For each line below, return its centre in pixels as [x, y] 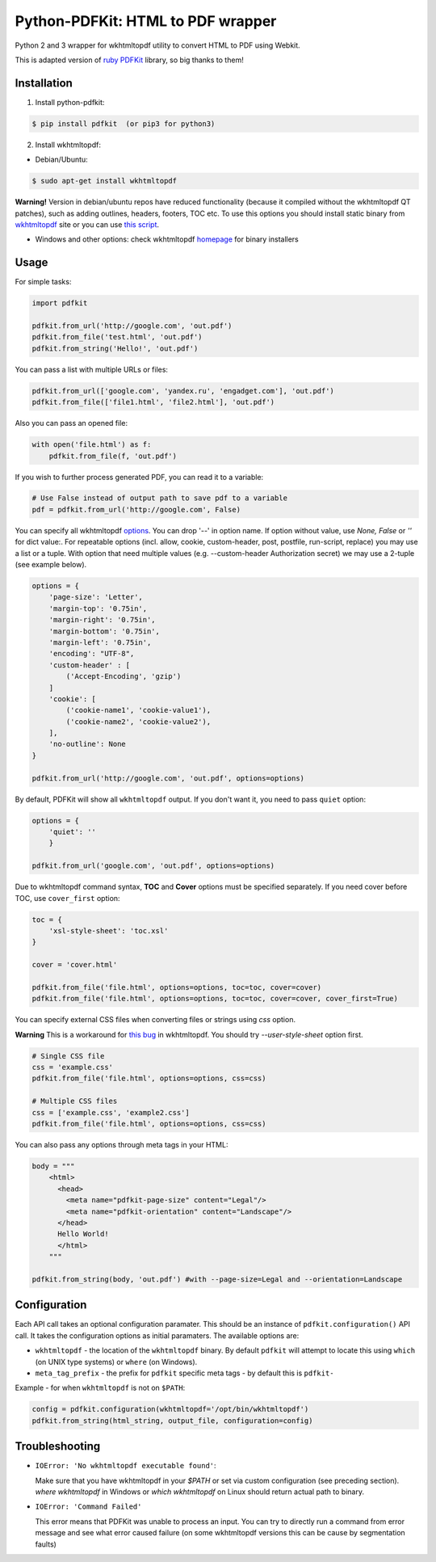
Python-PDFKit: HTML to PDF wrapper [146, 21]
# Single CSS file [68, 1056]
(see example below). [51, 565]
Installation [44, 83]
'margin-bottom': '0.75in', [105, 631]
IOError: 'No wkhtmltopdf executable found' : [126, 1466]
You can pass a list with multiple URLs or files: [92, 369]
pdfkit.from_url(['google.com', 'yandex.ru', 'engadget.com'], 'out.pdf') [183, 391]
